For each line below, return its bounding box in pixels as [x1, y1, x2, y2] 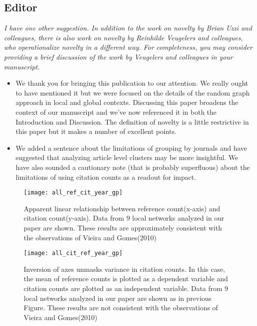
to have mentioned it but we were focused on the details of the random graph [15, 87, 250, 98]
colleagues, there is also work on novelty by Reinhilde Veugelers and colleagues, [4, 32, 243, 42]
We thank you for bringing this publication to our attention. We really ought [15, 78, 249, 88]
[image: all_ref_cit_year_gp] [24, 189, 123, 196]
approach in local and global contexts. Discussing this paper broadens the [15, 97, 238, 107]
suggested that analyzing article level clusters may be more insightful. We [15, 152, 238, 163]
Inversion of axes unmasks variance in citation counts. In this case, [24, 263, 225, 274]
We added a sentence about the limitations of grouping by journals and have [15, 142, 247, 153]
